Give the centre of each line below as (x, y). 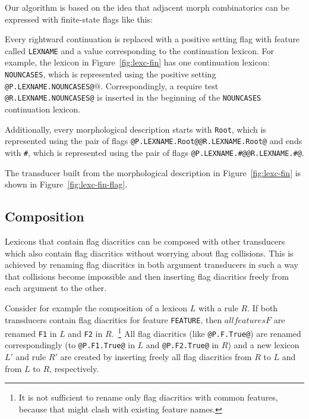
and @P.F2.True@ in (182, 345)
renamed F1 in (31, 333)
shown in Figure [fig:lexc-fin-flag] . (66, 184)
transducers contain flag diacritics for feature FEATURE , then (113, 319)
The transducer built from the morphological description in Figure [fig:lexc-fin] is (153, 172)
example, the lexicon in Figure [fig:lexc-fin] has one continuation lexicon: (137, 62)
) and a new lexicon (264, 345)
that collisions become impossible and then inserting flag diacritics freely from (147, 276)
